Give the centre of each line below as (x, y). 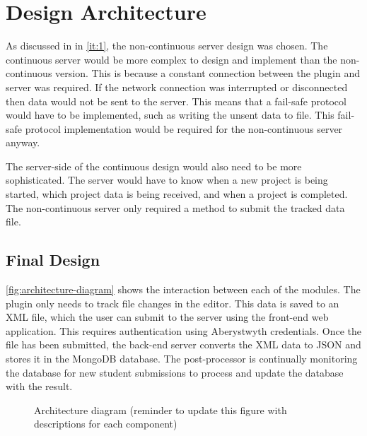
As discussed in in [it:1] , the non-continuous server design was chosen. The (167, 46)
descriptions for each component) (106, 424)
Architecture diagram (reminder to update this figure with (161, 410)
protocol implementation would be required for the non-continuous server (184, 128)
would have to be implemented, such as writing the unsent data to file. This (170, 115)
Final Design (53, 260)
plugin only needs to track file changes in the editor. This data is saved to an (173, 303)
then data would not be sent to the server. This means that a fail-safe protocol (176, 101)
